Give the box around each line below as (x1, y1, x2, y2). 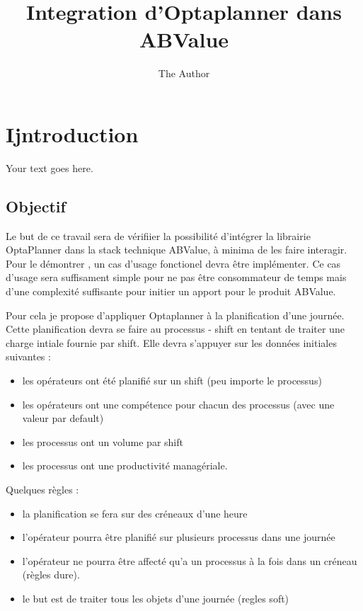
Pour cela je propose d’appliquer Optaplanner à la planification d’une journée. (6, 307, 345, 322)
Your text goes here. (6, 160, 93, 175)
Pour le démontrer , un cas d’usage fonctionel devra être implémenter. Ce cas (6, 256, 341, 270)
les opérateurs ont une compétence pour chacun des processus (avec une (22, 396, 335, 411)
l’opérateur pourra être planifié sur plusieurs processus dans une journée (22, 530, 335, 544)
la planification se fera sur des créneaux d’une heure (22, 506, 248, 520)
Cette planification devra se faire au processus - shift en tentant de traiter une (6, 321, 345, 336)
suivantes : (6, 349, 51, 364)
